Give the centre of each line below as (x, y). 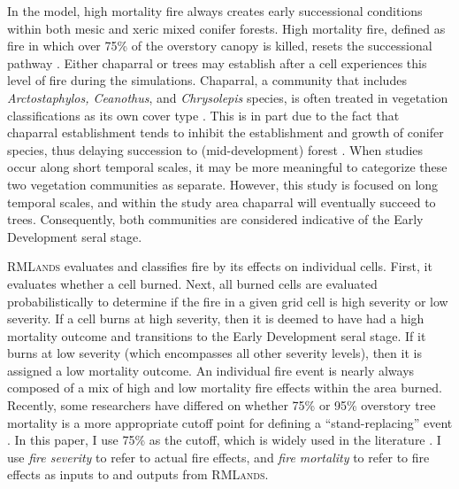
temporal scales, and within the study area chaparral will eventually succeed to (222, 202)
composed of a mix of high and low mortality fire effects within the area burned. (225, 388)
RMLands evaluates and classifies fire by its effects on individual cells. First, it (220, 266)
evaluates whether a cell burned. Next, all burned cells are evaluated (192, 283)
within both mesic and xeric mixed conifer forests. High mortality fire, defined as (226, 28)
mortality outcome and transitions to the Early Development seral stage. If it (217, 335)
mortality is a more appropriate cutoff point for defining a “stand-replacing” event (230, 422)
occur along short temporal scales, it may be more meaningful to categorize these (227, 167)
